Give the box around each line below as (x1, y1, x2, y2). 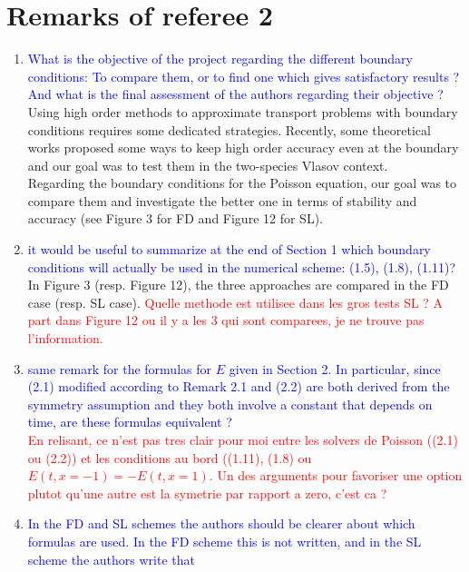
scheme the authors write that (27, 549, 195, 568)
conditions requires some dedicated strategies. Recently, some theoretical (27, 120, 431, 139)
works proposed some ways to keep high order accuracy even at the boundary (27, 138, 459, 157)
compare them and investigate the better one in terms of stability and (27, 191, 417, 210)
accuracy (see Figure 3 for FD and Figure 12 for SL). (27, 209, 323, 228)
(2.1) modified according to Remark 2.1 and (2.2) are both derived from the (27, 377, 450, 396)
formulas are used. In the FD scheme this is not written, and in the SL (27, 531, 422, 550)
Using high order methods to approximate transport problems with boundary (27, 102, 458, 121)
